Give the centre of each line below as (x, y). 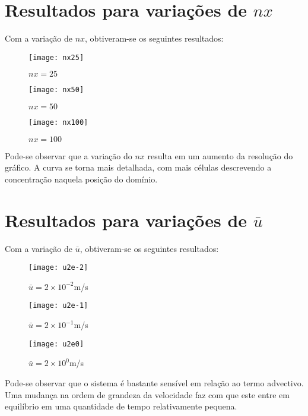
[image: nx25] (56, 57)
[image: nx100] (58, 123)
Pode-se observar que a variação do (69, 155)
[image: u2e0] (56, 344)
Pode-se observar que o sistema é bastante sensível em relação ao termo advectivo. (154, 382)
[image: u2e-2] (58, 268)
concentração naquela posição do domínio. (81, 179)
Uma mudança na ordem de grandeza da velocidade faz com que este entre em (147, 394)
